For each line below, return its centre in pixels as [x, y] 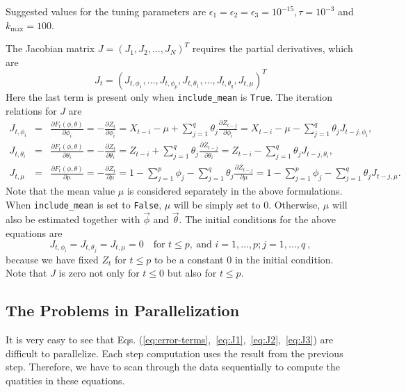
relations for [31, 110]
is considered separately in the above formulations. [235, 190]
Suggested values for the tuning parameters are [106, 11]
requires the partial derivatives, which [273, 48]
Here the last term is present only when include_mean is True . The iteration [169, 96]
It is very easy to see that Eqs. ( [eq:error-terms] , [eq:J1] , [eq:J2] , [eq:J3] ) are [170, 340]
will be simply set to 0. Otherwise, [247, 204]
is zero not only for [99, 273]
